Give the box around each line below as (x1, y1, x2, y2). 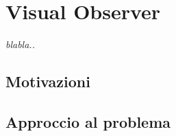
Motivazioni (5, 71, 90, 92)
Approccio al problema (5, 111, 171, 132)
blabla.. (5, 37, 35, 52)
